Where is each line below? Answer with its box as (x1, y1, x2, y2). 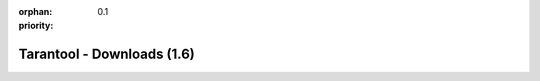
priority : (18, 20, 54, 32)
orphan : (18, 6, 53, 17)
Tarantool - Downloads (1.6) (18, 46, 195, 63)
